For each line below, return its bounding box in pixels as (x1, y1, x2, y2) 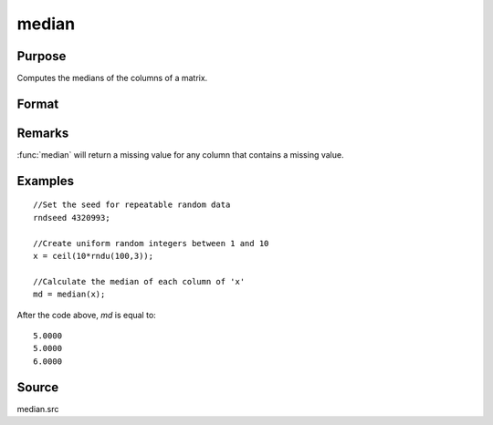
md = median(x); (33, 289, 106, 300)
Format (16, 96, 59, 111)
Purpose (16, 48, 67, 64)
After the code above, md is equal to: (16, 309, 157, 320)
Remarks (16, 125, 69, 140)
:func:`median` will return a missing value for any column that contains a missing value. (16, 149, 344, 160)
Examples (16, 173, 75, 189)
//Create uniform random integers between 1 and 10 (33, 238, 269, 248)
